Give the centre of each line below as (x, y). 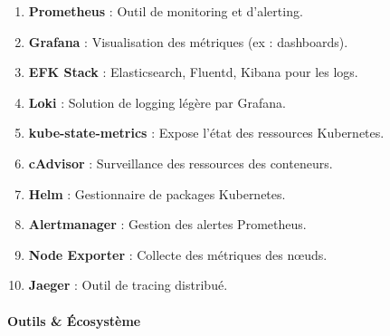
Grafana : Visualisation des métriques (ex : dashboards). (188, 41)
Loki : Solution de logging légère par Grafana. (157, 102)
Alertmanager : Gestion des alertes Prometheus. (167, 224)
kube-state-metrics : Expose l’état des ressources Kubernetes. (206, 133)
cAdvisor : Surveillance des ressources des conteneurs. (181, 163)
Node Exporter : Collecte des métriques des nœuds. (178, 254)
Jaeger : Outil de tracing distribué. (128, 285)
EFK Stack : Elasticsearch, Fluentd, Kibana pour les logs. (193, 72)
